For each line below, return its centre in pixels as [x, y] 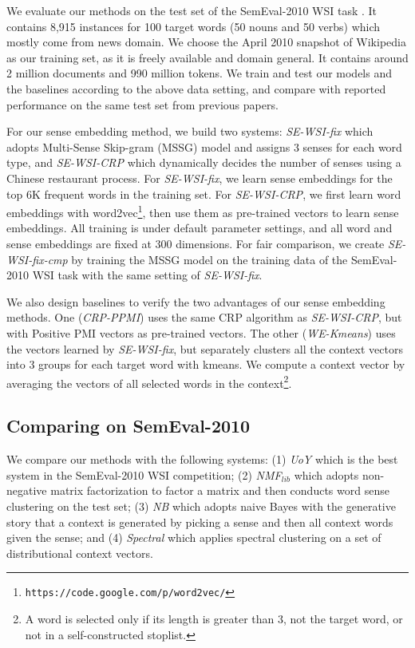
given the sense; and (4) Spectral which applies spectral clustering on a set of [194, 537]
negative [27, 490]
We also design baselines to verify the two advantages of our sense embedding [196, 301]
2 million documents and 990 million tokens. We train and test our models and [200, 73]
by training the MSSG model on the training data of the [209, 259]
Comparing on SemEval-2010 [128, 426]
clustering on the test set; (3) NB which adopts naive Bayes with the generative [201, 506]
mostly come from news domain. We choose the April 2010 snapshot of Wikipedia [206, 42]
